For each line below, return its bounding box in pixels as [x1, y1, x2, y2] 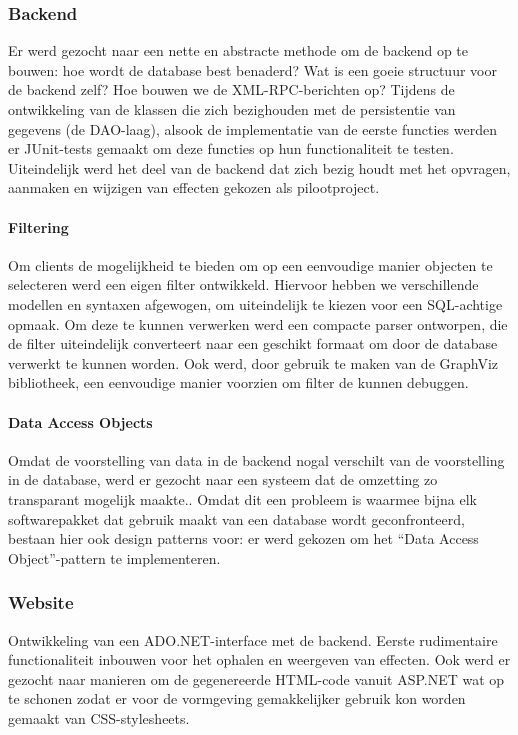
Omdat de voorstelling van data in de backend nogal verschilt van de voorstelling [8, 449, 505, 470]
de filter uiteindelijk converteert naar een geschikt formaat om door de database [8, 333, 498, 354]
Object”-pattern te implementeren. [8, 547, 221, 568]
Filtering [8, 216, 69, 237]
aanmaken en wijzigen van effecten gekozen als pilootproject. [8, 177, 380, 198]
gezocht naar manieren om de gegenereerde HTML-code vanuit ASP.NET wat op [8, 668, 505, 689]
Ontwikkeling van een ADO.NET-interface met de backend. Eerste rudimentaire [8, 629, 498, 650]
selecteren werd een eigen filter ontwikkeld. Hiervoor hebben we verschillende [8, 274, 479, 295]
